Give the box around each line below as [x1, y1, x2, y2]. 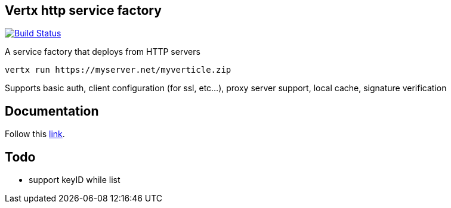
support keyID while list [29, 175, 121, 185]
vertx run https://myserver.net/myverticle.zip [5, 65, 231, 75]
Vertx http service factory [5, 3, 162, 18]
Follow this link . [5, 129, 65, 139]
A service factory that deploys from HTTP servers [5, 46, 200, 57]
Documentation [5, 103, 99, 119]
